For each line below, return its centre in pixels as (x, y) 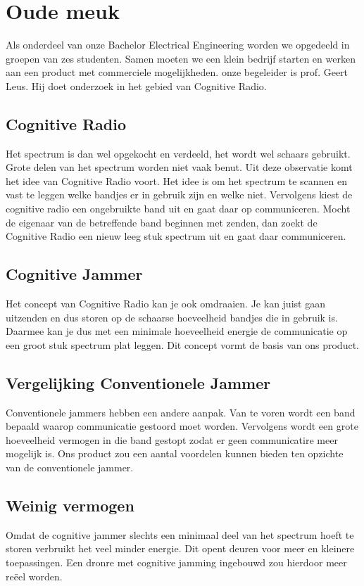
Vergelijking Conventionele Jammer (138, 382)
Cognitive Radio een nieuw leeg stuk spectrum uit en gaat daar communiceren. (176, 236)
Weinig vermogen (70, 505)
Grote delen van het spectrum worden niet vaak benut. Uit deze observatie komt (179, 167)
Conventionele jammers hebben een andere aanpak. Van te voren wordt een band (181, 412)
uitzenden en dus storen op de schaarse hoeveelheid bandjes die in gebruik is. (172, 317)
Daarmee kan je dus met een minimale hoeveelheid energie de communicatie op (177, 331)
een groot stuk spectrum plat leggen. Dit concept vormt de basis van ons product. (182, 344)
